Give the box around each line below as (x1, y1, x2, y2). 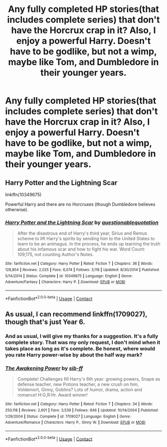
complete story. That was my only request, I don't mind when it (5, 339, 161, 346)
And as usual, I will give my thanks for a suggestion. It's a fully (5, 332, 159, 339)
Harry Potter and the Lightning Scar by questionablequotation (5, 219, 159, 226)
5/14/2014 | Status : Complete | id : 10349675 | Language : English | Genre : (5, 273, 133, 279)
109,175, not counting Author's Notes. (17, 252, 94, 258)
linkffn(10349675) (5, 192, 42, 197)
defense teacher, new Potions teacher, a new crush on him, (17, 381, 139, 387)
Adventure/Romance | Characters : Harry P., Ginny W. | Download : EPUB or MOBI (5, 420, 146, 425)
